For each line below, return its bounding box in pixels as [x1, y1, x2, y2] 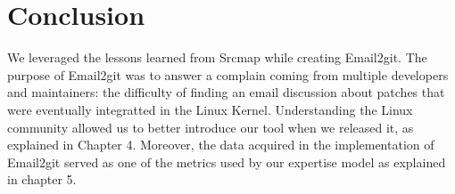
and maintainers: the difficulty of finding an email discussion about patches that [7, 83, 445, 101]
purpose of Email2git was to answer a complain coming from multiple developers [7, 65, 449, 84]
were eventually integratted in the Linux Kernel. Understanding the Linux [7, 100, 413, 118]
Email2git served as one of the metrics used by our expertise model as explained [7, 152, 446, 171]
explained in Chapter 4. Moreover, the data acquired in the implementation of [7, 135, 434, 154]
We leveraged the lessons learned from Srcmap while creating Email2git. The [7, 48, 427, 67]
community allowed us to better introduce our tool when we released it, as [7, 117, 414, 136]
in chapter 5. [7, 170, 77, 189]
